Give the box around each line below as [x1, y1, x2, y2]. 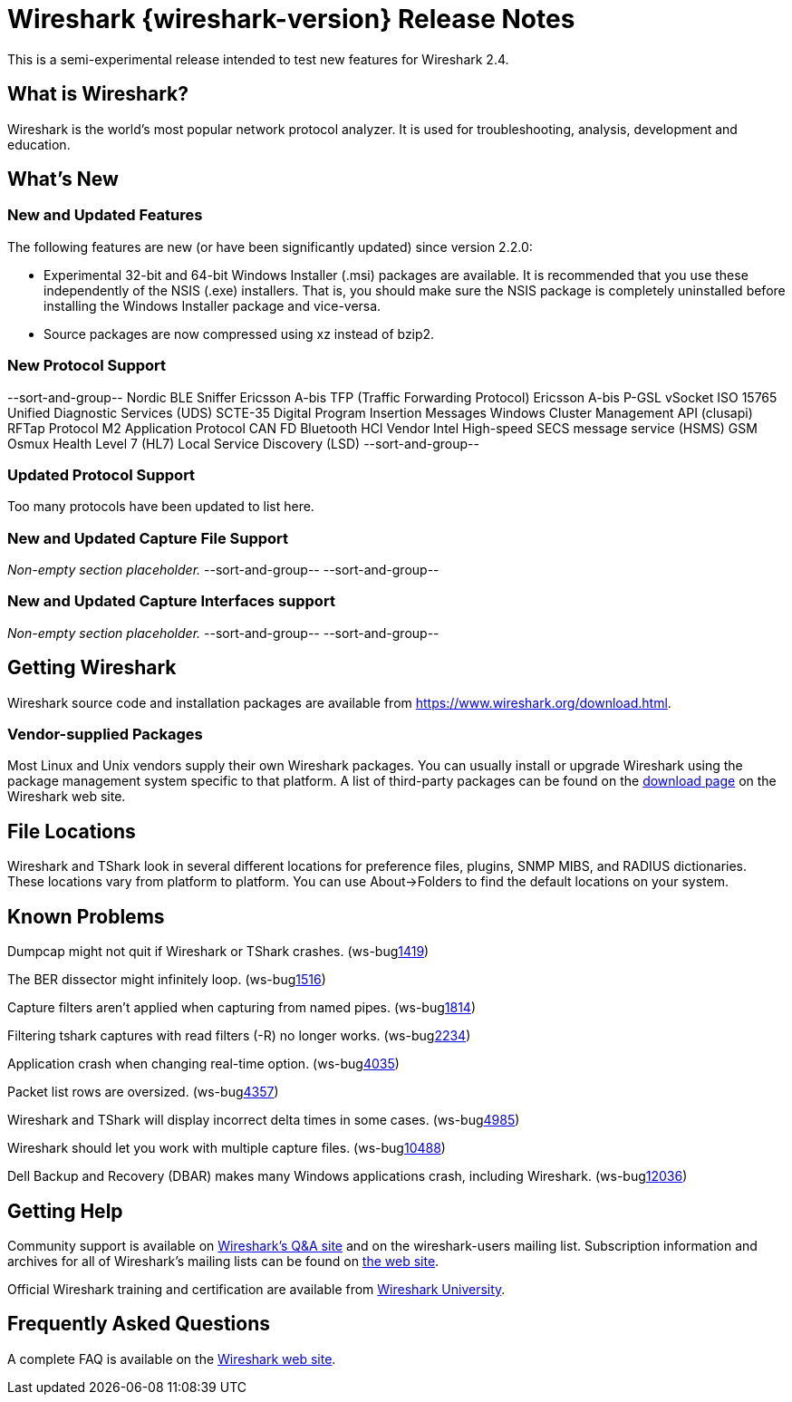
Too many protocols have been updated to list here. [7, 498, 314, 515]
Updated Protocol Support [7, 465, 196, 484]
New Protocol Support [7, 356, 167, 375]
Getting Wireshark [7, 656, 177, 680]
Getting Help [7, 1199, 123, 1223]
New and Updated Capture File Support [7, 528, 289, 547]
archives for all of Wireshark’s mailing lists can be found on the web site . [7, 1252, 439, 1269]
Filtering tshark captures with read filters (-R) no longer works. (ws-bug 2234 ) [7, 1028, 471, 1044]
